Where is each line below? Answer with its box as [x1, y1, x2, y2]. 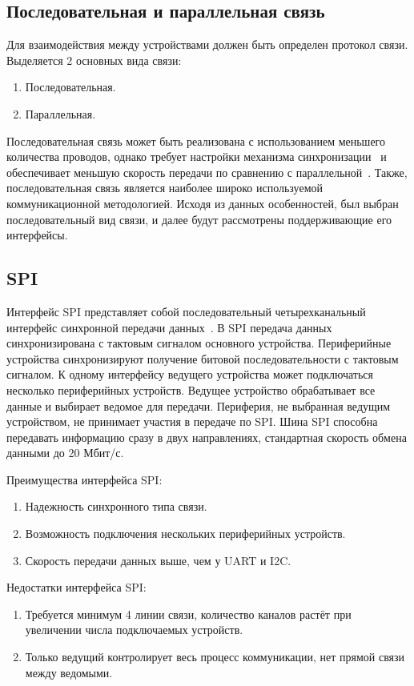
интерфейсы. [6, 227, 68, 243]
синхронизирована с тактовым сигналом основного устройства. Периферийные [6, 335, 392, 351]
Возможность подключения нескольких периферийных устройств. [25, 525, 346, 542]
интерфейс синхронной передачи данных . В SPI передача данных [6, 319, 332, 335]
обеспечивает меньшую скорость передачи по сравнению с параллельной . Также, [6, 163, 408, 180]
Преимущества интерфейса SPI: [6, 471, 163, 487]
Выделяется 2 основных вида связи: [6, 51, 182, 68]
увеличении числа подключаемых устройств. [25, 621, 243, 638]
